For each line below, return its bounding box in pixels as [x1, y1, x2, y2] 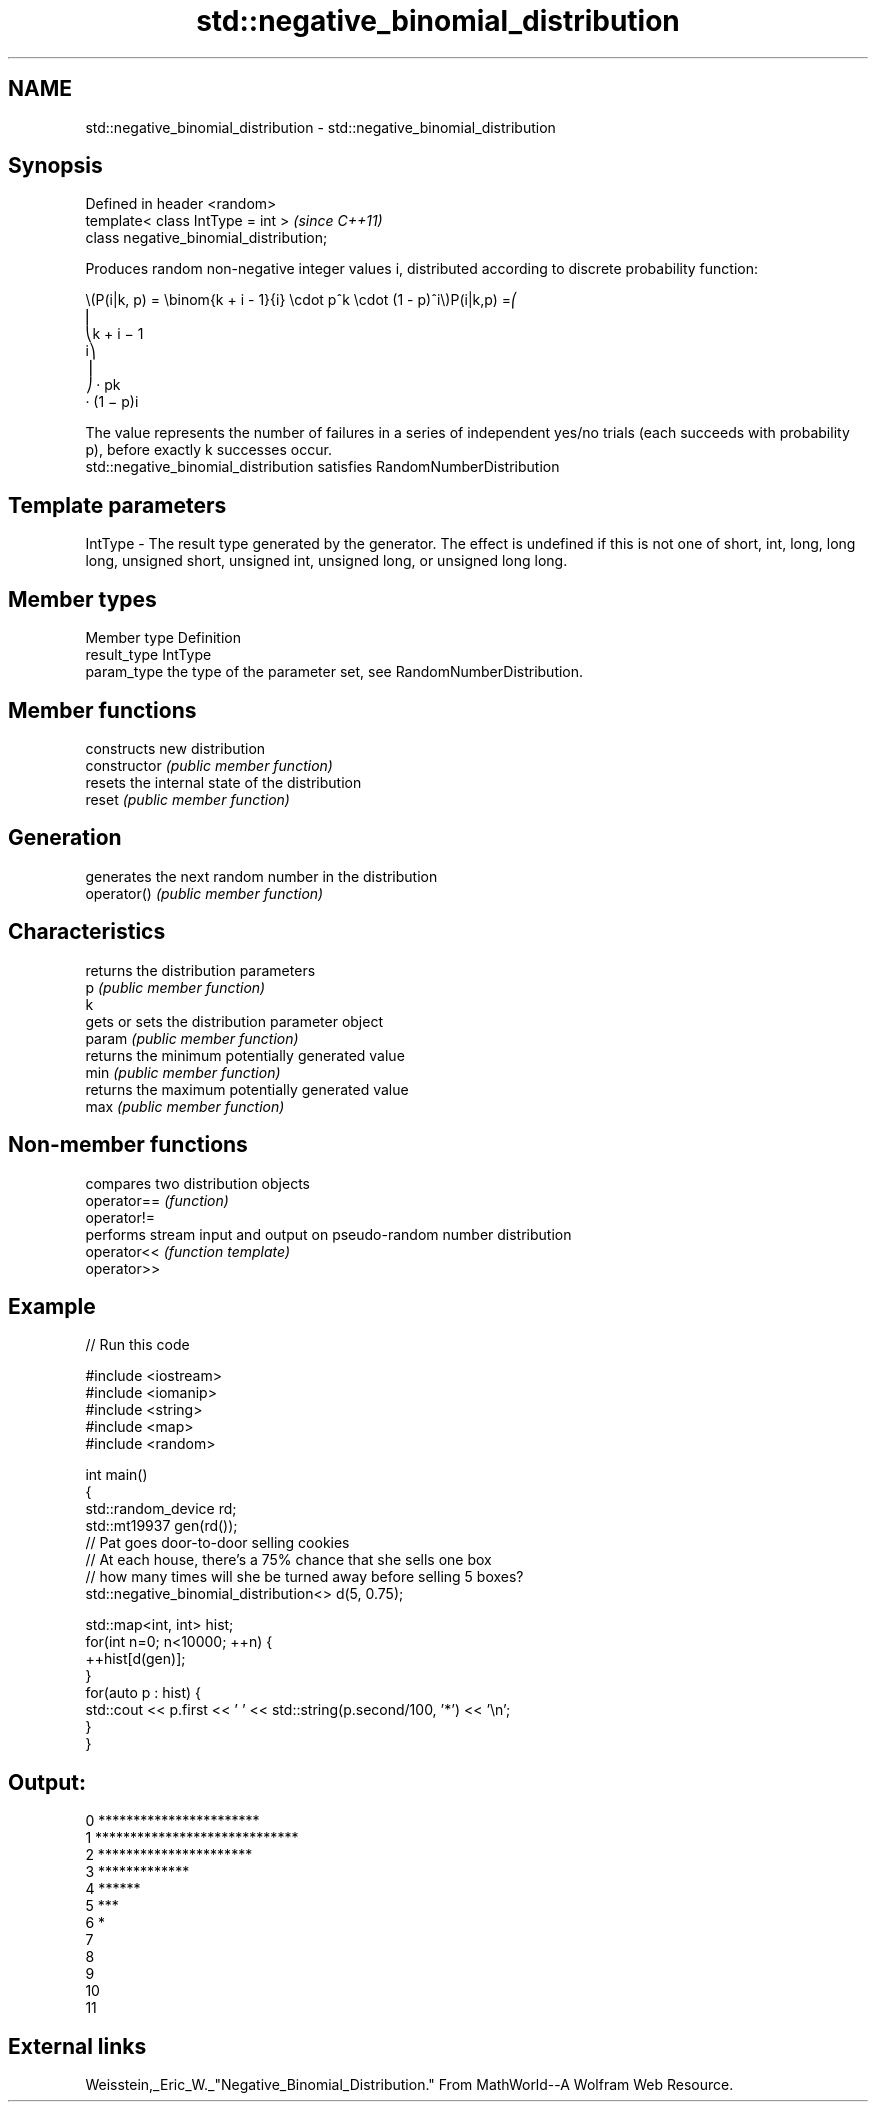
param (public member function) [85, 1029, 299, 1047]
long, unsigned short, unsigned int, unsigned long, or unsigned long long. [85, 552, 568, 570]
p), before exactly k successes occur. [85, 441, 332, 459]
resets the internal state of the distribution [85, 773, 362, 791]
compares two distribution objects [85, 1174, 310, 1192]
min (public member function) [85, 1063, 281, 1081]
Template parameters [8, 492, 227, 518]
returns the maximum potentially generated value [85, 1080, 409, 1098]
